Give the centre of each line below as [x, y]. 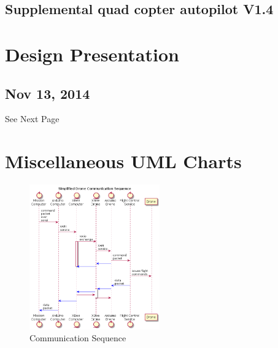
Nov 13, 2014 [48, 93]
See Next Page [32, 119]
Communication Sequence [78, 338]
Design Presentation [92, 54]
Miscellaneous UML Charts [123, 161]
